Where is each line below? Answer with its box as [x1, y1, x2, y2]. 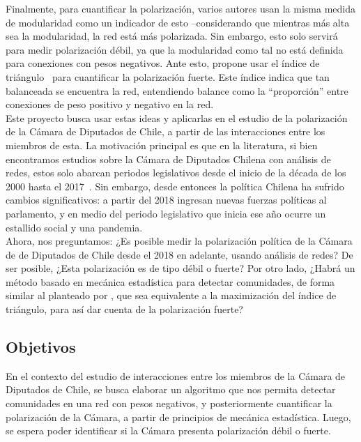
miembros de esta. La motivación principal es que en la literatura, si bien [6, 137, 318, 152]
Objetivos [6, 336, 76, 358]
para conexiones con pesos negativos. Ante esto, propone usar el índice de [6, 56, 320, 70]
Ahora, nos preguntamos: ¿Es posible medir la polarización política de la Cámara [6, 234, 353, 248]
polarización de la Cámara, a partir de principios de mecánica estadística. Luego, [6, 409, 351, 424]
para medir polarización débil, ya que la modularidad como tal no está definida [6, 42, 344, 56]
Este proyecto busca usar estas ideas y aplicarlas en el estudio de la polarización [6, 110, 348, 125]
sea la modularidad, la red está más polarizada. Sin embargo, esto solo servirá [6, 29, 338, 43]
